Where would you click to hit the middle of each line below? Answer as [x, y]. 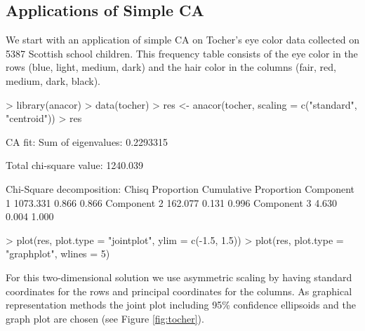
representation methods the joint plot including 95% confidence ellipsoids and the [181, 305]
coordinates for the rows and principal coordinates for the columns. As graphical [179, 291]
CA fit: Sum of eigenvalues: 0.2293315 [87, 141]
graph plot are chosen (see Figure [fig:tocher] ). [105, 318]
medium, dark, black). [53, 80]
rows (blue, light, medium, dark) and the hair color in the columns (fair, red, [171, 67]
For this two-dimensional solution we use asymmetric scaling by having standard [179, 277]
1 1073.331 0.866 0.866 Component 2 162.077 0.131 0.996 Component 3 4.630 [172, 202]
